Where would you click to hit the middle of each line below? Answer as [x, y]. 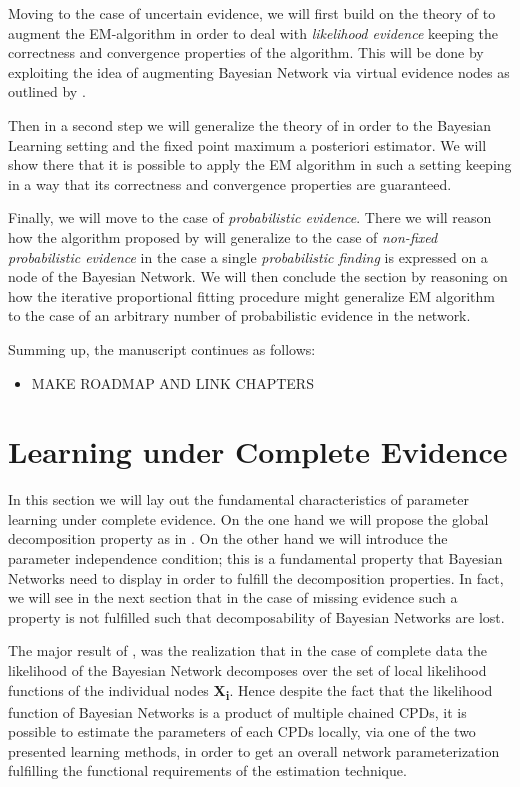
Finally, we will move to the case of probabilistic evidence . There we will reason [250, 217]
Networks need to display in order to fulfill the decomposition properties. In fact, [256, 577]
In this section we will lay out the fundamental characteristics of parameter [238, 499]
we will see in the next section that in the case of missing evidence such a [233, 597]
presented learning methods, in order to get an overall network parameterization [254, 750]
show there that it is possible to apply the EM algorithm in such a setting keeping [260, 164]
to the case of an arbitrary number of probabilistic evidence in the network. [239, 315]
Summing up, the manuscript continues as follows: [162, 348]
